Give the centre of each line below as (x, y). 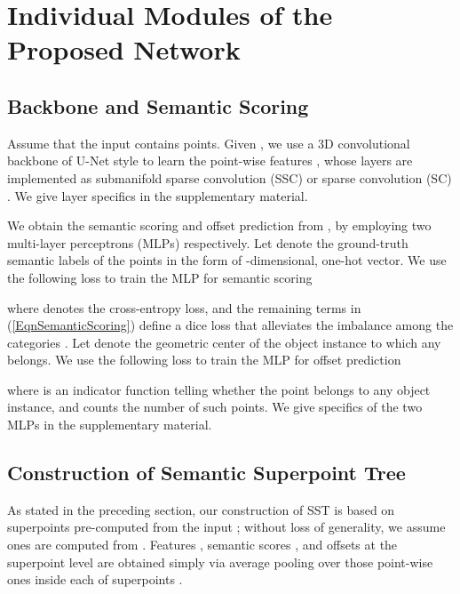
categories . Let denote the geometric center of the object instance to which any (224, 342)
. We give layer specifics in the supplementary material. (158, 195)
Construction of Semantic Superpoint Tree (206, 473)
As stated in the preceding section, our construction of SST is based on (201, 509)
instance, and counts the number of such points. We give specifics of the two (215, 407)
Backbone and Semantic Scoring (158, 105)
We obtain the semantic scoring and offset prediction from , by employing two (219, 225)
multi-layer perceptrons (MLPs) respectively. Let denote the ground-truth (208, 242)
